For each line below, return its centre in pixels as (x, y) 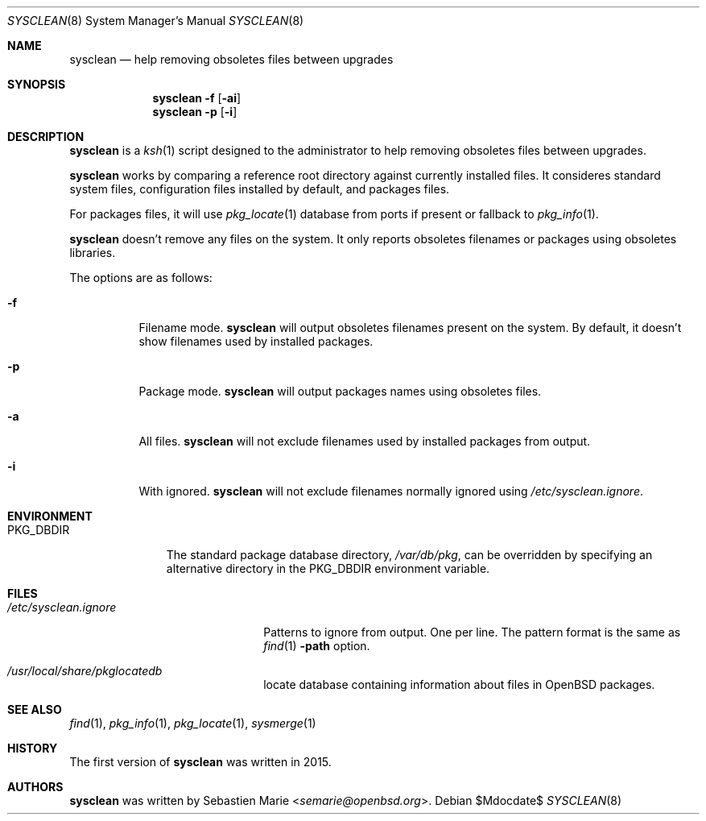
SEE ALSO (35, 709)
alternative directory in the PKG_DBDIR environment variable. (328, 568)
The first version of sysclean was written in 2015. (200, 762)
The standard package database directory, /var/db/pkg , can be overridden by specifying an (409, 555)
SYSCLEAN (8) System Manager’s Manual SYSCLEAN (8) (156, 21)
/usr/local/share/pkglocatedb (85, 671)
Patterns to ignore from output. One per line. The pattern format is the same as (472, 632)
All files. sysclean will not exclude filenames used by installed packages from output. (365, 441)
